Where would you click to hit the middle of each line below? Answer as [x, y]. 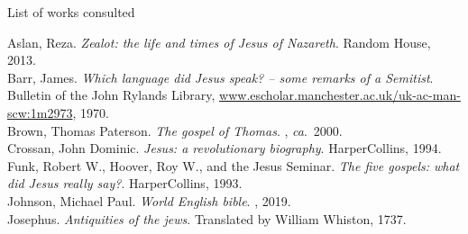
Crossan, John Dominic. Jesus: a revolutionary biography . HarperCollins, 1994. [225, 148]
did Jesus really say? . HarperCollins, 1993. [125, 183]
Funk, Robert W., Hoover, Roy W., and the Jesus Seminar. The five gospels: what [234, 165]
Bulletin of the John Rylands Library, [111, 95]
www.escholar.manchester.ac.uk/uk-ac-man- [340, 95]
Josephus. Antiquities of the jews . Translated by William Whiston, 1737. [207, 218]
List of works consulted [71, 12]
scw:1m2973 [40, 112]
